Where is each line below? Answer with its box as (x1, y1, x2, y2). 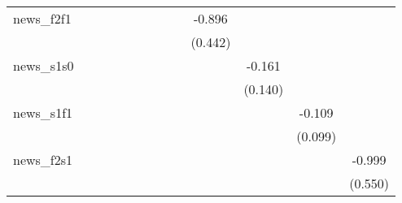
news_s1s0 (13, 56, 74, 75)
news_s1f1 (13, 103, 73, 122)
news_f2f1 (13, 9, 72, 28)
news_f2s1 (13, 150, 73, 169)
